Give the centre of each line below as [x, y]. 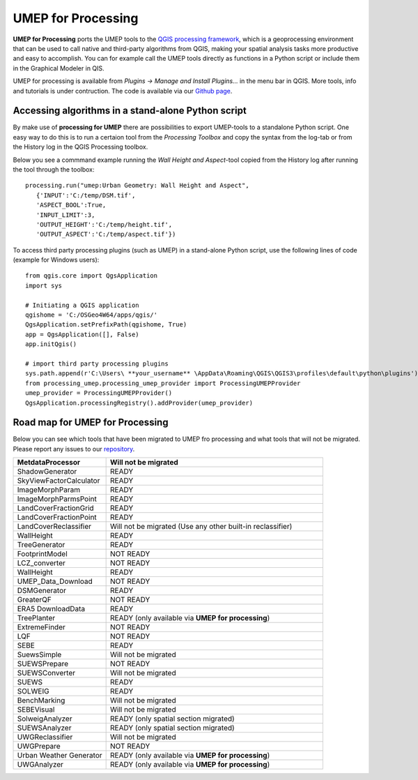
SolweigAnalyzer [45, 719]
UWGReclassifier [45, 737]
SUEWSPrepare [43, 664]
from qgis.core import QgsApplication [92, 276]
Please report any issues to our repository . [74, 449]
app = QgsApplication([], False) [82, 334]
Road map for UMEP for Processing [91, 422]
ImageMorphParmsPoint [57, 499]
